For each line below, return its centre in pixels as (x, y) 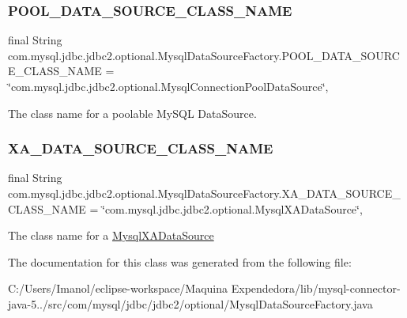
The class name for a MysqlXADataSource (111, 235)
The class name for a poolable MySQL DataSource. (132, 113)
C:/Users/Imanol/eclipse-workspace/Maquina (118, 288)
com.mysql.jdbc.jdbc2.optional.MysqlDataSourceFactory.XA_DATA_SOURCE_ (204, 193)
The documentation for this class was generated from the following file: (180, 261)
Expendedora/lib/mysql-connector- (316, 288)
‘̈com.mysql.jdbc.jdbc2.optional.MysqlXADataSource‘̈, (232, 208)
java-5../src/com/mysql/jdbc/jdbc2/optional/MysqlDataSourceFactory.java (190, 303)
